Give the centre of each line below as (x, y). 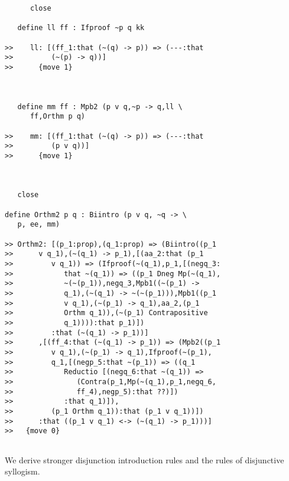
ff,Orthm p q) (58, 117)
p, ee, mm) (39, 225)
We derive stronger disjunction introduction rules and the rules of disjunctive (144, 459)
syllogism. (22, 471)
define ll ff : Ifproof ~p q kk (81, 28)
